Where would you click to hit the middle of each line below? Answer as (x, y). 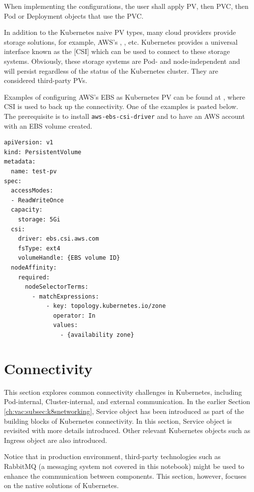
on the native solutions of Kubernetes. (61, 485)
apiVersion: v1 (29, 143)
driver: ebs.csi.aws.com (58, 239)
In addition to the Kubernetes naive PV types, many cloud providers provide (120, 32)
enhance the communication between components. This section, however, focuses (125, 476)
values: (66, 325)
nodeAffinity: (34, 267)
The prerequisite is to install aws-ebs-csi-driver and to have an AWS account (125, 116)
